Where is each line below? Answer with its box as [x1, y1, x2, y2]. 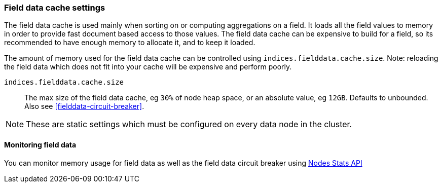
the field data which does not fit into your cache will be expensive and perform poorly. [4, 62, 292, 71]
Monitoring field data [4, 140, 77, 149]
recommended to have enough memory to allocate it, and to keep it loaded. [4, 38, 255, 47]
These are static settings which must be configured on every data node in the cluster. [26, 119, 352, 130]
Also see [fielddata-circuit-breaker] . [24, 102, 144, 111]
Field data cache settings [4, 3, 105, 13]
